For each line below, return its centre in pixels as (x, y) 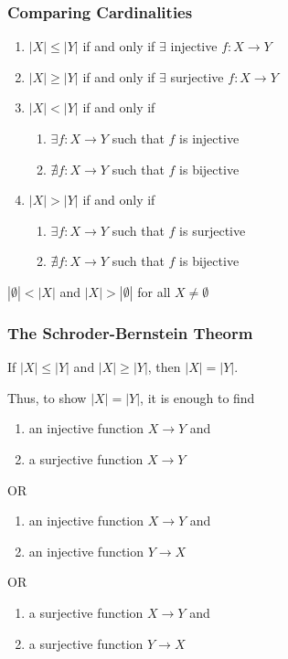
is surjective (213, 230)
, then (164, 367)
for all (154, 291)
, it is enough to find (197, 397)
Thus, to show (47, 397)
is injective (209, 138)
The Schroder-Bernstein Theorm (130, 332)
